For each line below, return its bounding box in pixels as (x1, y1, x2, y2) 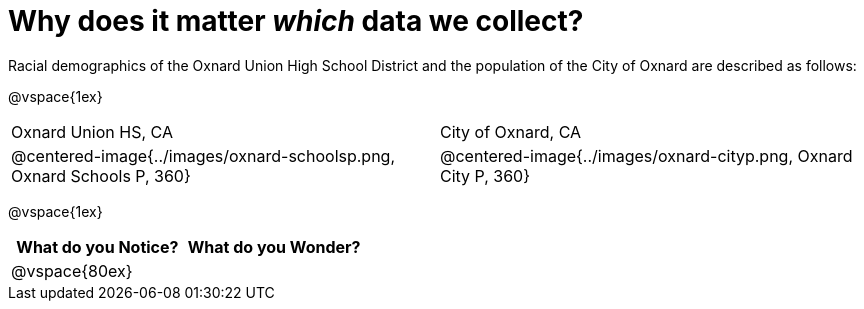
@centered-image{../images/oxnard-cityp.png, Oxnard (440, 145, 853, 166)
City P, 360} (440, 165, 531, 186)
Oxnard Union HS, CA (11, 121, 173, 142)
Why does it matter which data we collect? (8, 4, 584, 38)
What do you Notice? (16, 236, 179, 257)
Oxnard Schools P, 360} (11, 165, 191, 186)
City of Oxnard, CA (440, 121, 582, 142)
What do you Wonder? (187, 236, 361, 257)
